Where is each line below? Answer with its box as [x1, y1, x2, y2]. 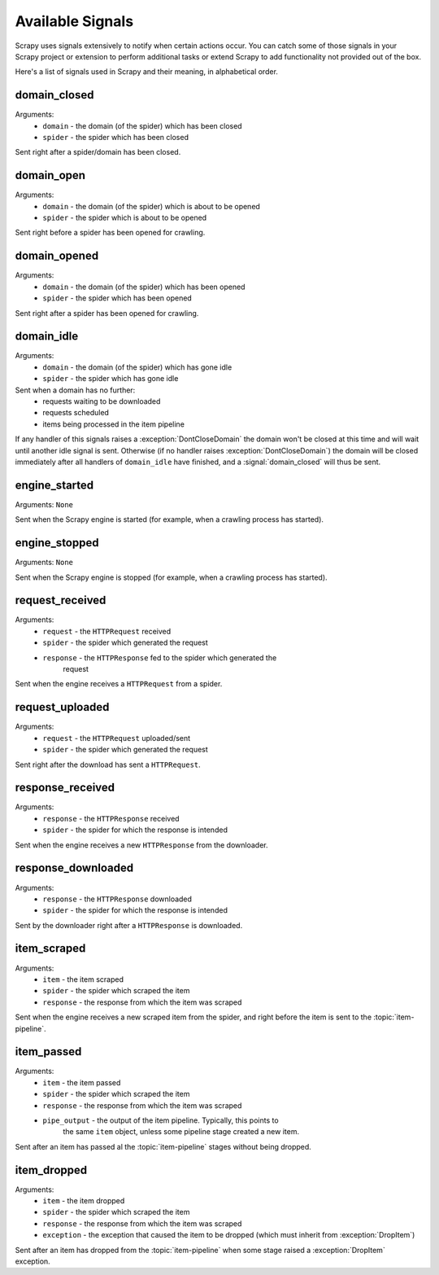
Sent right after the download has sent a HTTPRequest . [15, 760, 201, 769]
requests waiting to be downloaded [42, 397, 161, 406]
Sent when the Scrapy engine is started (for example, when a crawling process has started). [15, 515, 324, 524]
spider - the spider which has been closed [42, 133, 189, 142]
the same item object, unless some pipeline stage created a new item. [63, 1127, 300, 1137]
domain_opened [15, 249, 99, 263]
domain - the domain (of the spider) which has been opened [42, 282, 246, 291]
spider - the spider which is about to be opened [42, 212, 207, 223]
